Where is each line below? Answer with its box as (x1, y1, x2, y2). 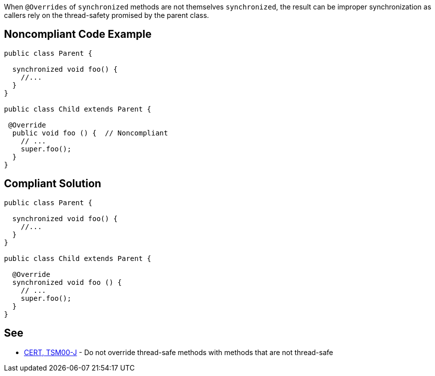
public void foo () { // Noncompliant (12, 128, 168, 137)
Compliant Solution (4, 177, 101, 190)
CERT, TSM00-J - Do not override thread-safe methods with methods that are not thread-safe (24, 348, 333, 357)
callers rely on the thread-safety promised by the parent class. (4, 11, 209, 19)
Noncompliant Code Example (4, 28, 152, 41)
